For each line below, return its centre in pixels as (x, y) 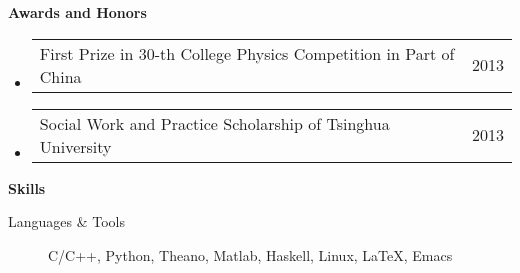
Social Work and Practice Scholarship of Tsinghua (214, 123)
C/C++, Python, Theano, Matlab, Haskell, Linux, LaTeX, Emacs (250, 254)
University (75, 146)
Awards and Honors (77, 12)
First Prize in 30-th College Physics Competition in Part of (247, 53)
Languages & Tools (67, 221)
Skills (27, 187)
